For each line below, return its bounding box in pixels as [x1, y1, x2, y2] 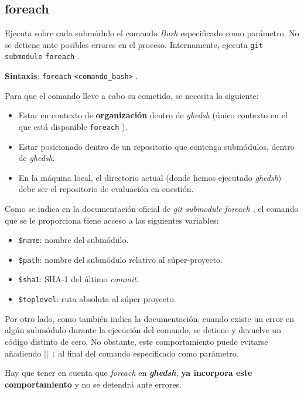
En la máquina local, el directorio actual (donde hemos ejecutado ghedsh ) [18, 171, 282, 183]
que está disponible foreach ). [18, 120, 128, 132]
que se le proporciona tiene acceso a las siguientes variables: [5, 214, 219, 226]
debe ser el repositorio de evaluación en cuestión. [18, 183, 194, 195]
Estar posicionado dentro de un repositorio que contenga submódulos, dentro [18, 140, 295, 152]
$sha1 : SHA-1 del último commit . [18, 273, 139, 285]
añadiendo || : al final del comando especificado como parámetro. [5, 347, 239, 359]
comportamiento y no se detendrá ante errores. [5, 378, 182, 390]
